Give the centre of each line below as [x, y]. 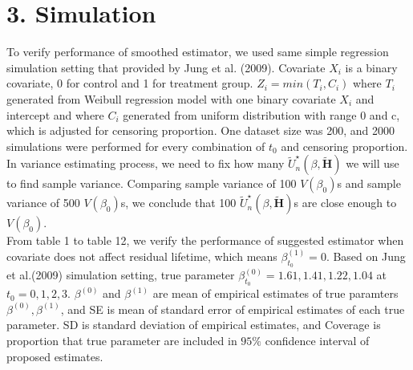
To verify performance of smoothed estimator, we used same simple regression [198, 52]
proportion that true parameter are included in [122, 341]
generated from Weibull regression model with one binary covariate [171, 98]
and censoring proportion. [344, 146]
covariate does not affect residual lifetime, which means [142, 256]
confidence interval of [317, 341]
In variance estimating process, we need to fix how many [146, 163]
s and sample [369, 183]
